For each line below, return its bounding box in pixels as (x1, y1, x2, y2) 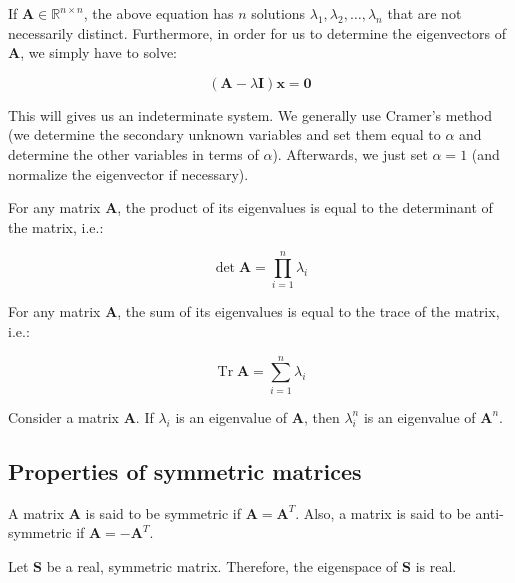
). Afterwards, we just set (272, 143, 428, 164)
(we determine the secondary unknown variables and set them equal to (8, 124, 441, 145)
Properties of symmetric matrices (8, 455, 362, 486)
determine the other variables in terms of (8, 143, 259, 164)
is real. (415, 555, 457, 576)
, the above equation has (83, 3, 234, 23)
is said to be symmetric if (85, 502, 241, 523)
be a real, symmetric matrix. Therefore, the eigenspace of (46, 555, 398, 576)
